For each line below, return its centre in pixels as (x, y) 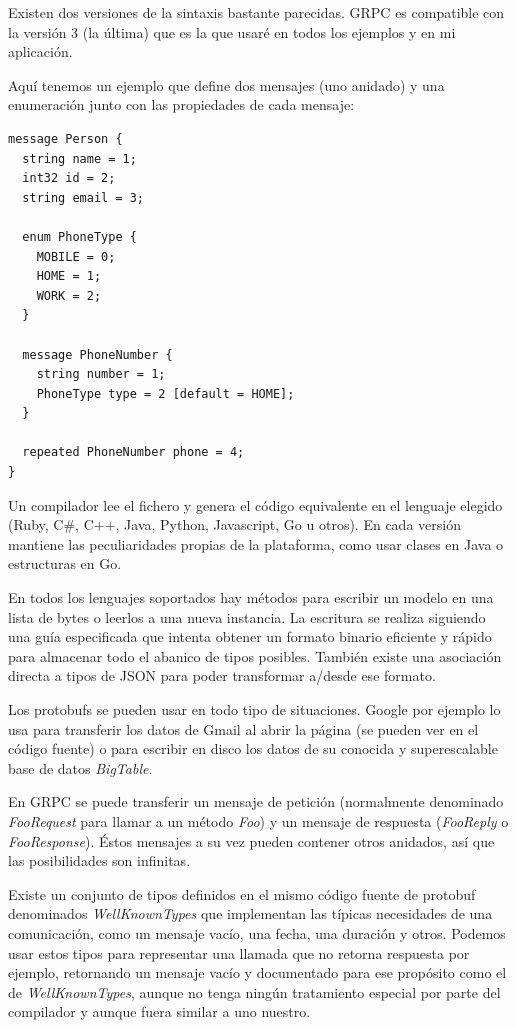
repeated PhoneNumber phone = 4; (133, 452)
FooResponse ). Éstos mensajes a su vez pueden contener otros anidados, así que (251, 840)
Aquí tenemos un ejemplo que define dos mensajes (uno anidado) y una (226, 84)
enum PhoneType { (79, 236)
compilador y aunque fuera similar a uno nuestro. (159, 1011)
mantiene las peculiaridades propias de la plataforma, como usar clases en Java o (256, 543)
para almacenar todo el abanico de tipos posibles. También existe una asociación (255, 655)
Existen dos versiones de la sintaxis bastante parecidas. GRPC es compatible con (256, 12)
